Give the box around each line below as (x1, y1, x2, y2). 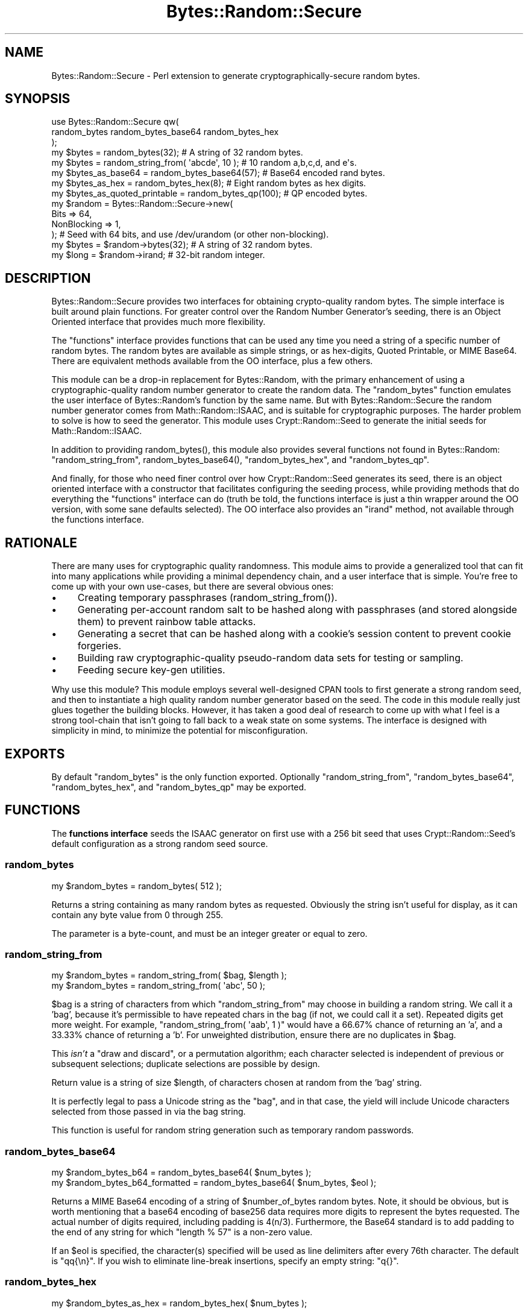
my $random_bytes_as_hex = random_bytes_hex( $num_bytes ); (51, 1297, 307, 1308)
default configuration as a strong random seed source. (51, 838, 268, 849)
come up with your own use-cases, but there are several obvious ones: (51, 581, 334, 592)
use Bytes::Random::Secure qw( (51, 116, 179, 127)
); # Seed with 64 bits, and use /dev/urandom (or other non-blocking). (51, 229, 329, 240)
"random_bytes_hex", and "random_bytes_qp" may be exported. (51, 781, 307, 792)
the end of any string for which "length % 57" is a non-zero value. (51, 1227, 313, 1238)
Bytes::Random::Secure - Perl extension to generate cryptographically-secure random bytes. (51, 70, 420, 81)
